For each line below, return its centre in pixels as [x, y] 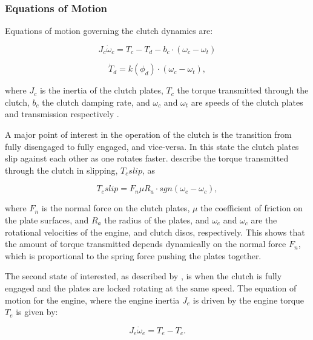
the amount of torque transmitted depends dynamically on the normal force [146, 244]
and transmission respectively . [62, 114]
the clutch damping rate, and [96, 102]
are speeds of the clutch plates [247, 102]
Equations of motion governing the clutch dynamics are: [109, 31]
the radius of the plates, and [157, 220]
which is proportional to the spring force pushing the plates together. [133, 255]
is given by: [37, 312]
